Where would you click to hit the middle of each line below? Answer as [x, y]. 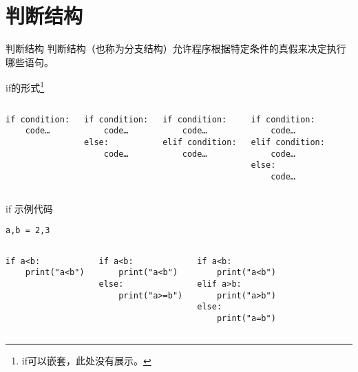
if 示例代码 [29, 208]
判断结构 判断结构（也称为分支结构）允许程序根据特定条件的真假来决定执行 [176, 48]
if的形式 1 [25, 86]
